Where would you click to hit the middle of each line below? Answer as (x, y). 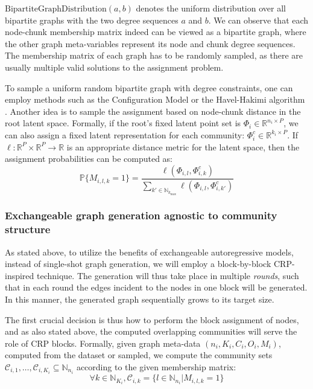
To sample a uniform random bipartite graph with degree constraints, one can (149, 87)
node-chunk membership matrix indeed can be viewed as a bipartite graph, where (156, 32)
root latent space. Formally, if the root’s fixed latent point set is (123, 123)
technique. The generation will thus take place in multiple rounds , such (168, 275)
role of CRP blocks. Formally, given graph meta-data (103, 343)
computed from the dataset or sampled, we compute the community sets (139, 355)
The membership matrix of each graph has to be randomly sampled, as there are (154, 55)
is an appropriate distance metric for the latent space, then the (183, 146)
